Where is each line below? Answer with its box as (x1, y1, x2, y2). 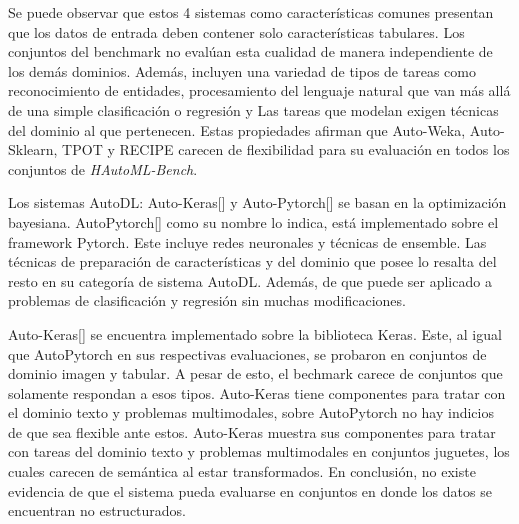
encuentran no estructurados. (8, 500, 187, 521)
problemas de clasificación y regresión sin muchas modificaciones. (8, 290, 406, 311)
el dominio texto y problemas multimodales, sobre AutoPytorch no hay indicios (8, 402, 494, 423)
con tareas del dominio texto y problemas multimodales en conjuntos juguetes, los (8, 441, 510, 462)
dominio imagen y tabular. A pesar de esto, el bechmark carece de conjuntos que (8, 363, 503, 384)
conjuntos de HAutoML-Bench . (8, 158, 198, 179)
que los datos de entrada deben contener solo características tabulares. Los (8, 21, 465, 42)
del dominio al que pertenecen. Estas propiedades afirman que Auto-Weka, (8, 119, 466, 140)
